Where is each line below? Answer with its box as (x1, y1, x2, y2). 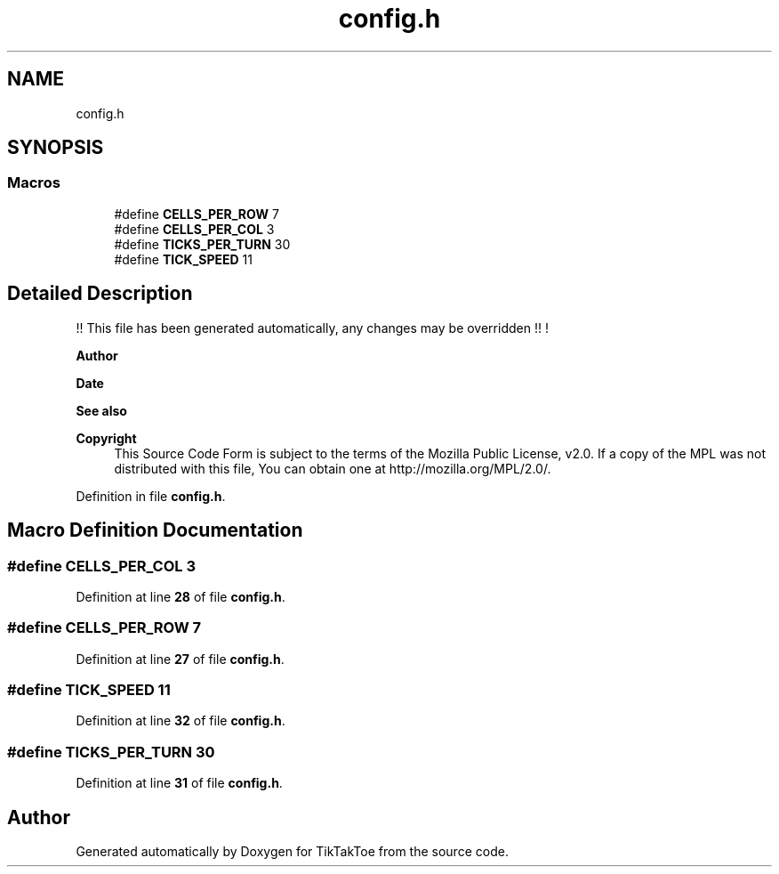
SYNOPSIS (7, 136, 104, 159)
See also (76, 402, 127, 418)
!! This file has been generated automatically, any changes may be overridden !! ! (76, 320, 549, 336)
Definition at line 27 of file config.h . (76, 651, 285, 667)
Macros (7, 174, 60, 192)
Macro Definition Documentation (7, 519, 303, 542)
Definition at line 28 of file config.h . (76, 588, 285, 604)
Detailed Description (7, 282, 193, 305)
